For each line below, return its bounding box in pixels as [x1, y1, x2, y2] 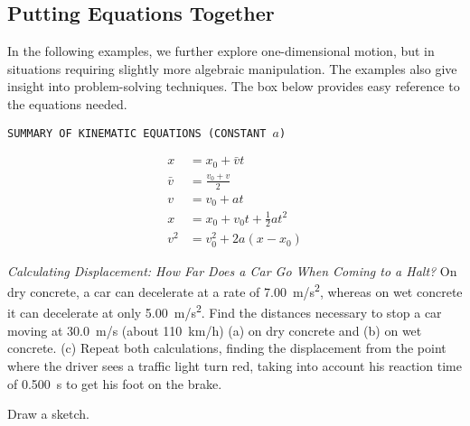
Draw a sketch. [7, 404, 89, 423]
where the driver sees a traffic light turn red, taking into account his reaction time [7, 356, 462, 375]
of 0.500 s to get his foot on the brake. [7, 374, 222, 393]
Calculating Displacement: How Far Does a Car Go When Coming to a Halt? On [7, 261, 457, 280]
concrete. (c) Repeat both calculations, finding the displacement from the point [7, 338, 446, 357]
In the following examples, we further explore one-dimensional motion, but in [7, 42, 435, 60]
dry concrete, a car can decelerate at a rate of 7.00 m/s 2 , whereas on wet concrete [7, 280, 463, 301]
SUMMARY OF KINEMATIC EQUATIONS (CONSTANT [7, 126, 267, 140]
